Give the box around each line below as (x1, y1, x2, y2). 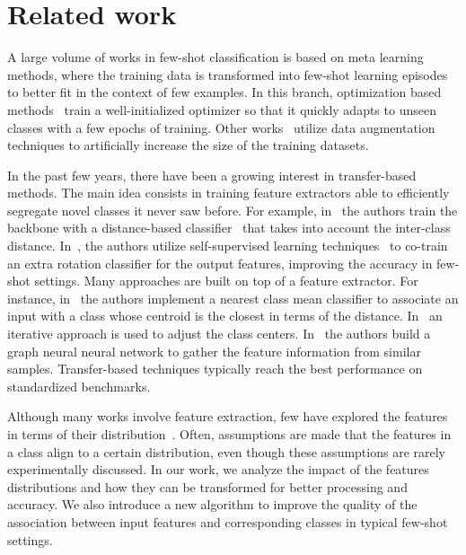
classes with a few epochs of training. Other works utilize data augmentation (7, 118, 435, 137)
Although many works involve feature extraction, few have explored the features (7, 407, 448, 426)
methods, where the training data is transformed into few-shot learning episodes (7, 65, 448, 84)
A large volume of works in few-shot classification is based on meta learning (7, 48, 424, 66)
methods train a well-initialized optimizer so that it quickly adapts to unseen (7, 100, 436, 119)
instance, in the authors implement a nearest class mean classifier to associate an (7, 288, 459, 307)
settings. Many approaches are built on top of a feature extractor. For (34, 271, 418, 290)
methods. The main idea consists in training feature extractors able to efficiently (7, 183, 450, 202)
